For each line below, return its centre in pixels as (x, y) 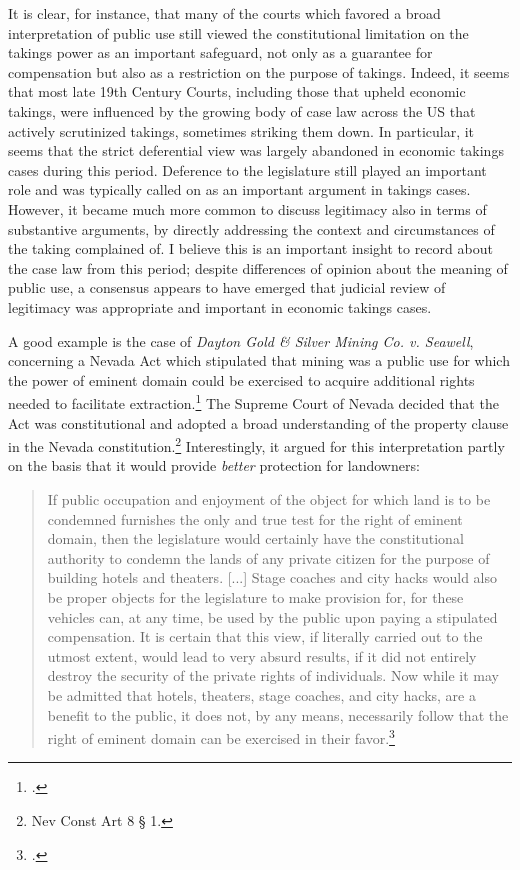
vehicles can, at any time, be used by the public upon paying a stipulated (272, 616)
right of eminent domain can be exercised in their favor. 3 (221, 736)
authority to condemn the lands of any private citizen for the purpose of (268, 557)
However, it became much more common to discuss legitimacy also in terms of (247, 208)
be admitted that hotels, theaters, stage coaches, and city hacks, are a (261, 694)
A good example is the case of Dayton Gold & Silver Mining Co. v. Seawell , (241, 340)
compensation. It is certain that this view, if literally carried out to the (265, 636)
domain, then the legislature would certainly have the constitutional (255, 538)
